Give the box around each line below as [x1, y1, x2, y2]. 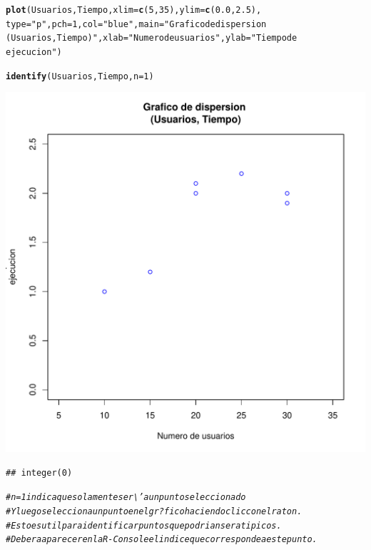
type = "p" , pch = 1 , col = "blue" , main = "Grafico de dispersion [6, 19, 267, 29]
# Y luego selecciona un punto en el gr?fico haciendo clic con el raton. [6, 506, 303, 517]
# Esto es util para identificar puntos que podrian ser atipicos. [6, 520, 282, 531]
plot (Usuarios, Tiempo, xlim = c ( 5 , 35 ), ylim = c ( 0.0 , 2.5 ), [6, 5, 262, 15]
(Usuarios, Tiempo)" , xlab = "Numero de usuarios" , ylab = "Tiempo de [6, 33, 298, 44]
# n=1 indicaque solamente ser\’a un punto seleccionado [6, 492, 246, 503]
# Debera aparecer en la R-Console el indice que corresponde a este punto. [6, 534, 317, 545]
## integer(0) [6, 467, 73, 478]
